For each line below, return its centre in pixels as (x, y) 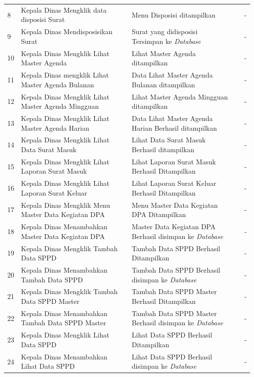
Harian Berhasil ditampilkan (174, 128)
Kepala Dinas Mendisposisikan (67, 31)
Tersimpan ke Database (166, 41)
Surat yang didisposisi (165, 31)
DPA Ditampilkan (159, 214)
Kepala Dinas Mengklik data (64, 10)
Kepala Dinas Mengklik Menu (66, 205)
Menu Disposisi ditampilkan (173, 14)
